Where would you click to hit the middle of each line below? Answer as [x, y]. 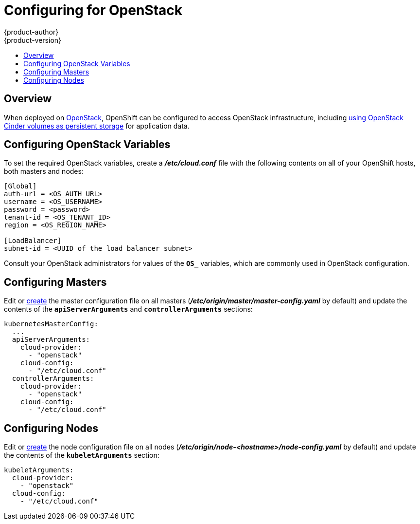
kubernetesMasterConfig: [51, 324]
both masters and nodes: [44, 171]
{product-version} [33, 40]
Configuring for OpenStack [93, 10]
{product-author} [31, 32]
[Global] [20, 186]
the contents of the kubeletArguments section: [82, 455]
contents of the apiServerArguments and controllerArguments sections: [128, 309]
